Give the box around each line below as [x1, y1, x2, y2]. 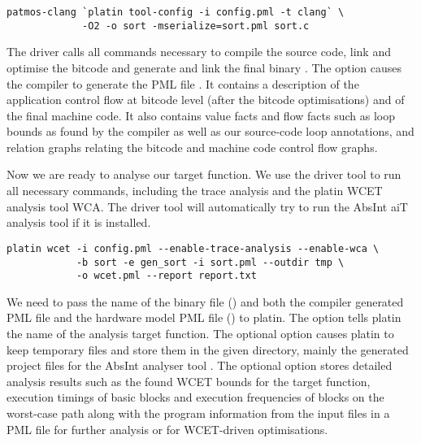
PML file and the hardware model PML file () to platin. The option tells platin [7, 309, 401, 326]
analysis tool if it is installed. [7, 214, 151, 231]
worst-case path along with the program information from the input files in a [7, 404, 390, 421]
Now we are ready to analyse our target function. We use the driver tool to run [7, 166, 401, 183]
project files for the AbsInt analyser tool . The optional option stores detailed [7, 357, 393, 374]
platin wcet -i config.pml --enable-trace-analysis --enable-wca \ [7, 242, 380, 254]
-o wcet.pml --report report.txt [76, 270, 257, 282]
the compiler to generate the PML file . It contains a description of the [7, 75, 359, 92]
